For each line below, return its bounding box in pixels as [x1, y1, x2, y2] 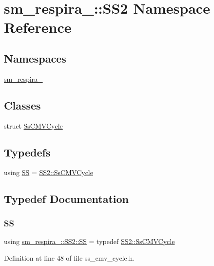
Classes [4, 97, 41, 112]
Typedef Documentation [4, 191, 129, 206]
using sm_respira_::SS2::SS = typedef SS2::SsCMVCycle [4, 236, 175, 246]
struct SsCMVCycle [4, 120, 63, 131]
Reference [4, 17, 72, 37]
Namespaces [4, 50, 66, 66]
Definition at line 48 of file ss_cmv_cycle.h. [4, 252, 135, 263]
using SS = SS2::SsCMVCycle [4, 167, 93, 177]
